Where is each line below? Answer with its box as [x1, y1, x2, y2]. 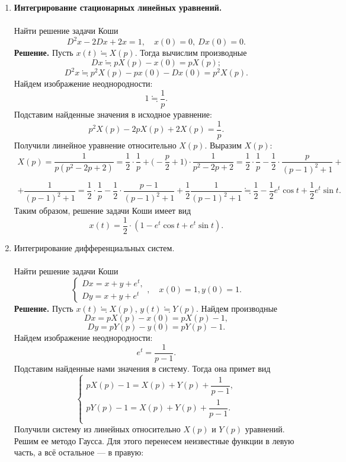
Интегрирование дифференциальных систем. [14, 241, 175, 254]
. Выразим [204, 138, 242, 151]
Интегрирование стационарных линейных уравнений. [14, 1, 222, 13]
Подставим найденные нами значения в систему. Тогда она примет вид [14, 362, 271, 374]
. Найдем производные [196, 302, 278, 314]
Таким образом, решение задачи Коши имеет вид [14, 204, 191, 217]
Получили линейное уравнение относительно [14, 138, 177, 151]
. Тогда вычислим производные [134, 46, 247, 59]
